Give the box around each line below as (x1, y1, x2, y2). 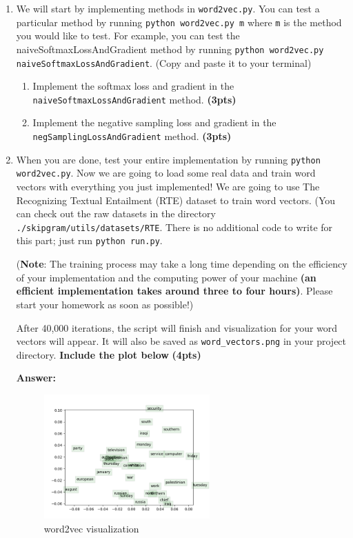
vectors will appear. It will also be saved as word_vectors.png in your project (16, 334, 347, 348)
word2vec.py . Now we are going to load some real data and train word (16, 166, 316, 180)
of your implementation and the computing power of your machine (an (16, 270, 316, 284)
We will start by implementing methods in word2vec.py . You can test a (16, 1, 320, 15)
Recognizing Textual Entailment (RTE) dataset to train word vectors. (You (16, 192, 336, 207)
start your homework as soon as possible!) (16, 297, 194, 311)
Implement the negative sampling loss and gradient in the (32, 115, 276, 130)
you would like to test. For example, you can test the (16, 28, 240, 43)
